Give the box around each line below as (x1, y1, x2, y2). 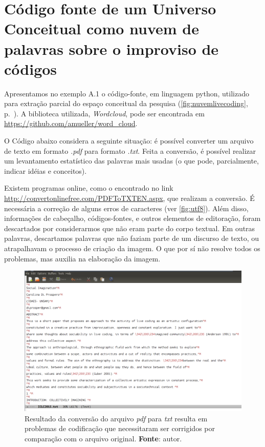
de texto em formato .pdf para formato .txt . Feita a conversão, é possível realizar (4, 145, 256, 156)
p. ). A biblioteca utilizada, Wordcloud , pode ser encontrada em (4, 108, 205, 118)
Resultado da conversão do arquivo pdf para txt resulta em (25, 413, 208, 423)
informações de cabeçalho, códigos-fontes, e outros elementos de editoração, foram (4, 213, 261, 223)
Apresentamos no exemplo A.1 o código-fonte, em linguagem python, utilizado (4, 88, 249, 98)
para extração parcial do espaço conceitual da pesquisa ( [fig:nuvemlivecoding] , (4, 98, 248, 109)
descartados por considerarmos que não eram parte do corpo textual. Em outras (4, 222, 255, 233)
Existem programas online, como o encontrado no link (4, 182, 173, 193)
